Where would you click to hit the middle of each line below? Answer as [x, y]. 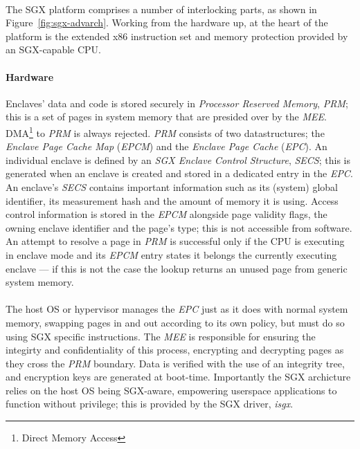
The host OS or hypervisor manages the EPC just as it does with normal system [177, 309]
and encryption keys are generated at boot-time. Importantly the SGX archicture [178, 377]
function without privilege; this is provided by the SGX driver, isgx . [150, 404]
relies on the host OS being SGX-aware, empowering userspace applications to [171, 390]
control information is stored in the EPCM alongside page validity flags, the [166, 214]
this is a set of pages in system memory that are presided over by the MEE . [166, 117]
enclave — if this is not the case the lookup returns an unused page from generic [177, 268]
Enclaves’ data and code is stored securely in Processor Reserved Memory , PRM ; [177, 103]
